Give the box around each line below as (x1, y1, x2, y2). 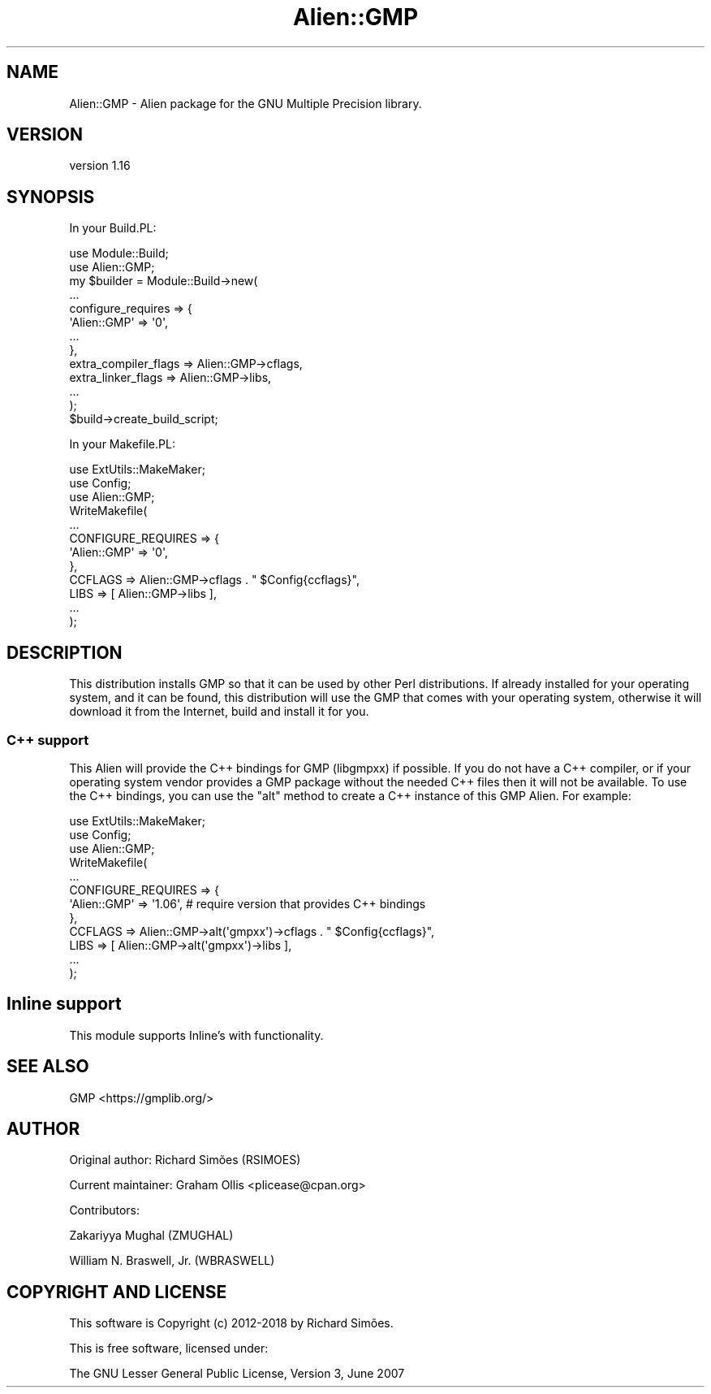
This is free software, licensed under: (69, 1341, 269, 1356)
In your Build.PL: (69, 221, 157, 236)
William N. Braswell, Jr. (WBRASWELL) (69, 1253, 275, 1268)
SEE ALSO (6, 1056, 89, 1077)
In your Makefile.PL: (69, 437, 175, 452)
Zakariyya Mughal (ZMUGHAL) (69, 1228, 234, 1243)
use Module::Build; (69, 246, 169, 261)
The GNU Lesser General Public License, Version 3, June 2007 (69, 1366, 405, 1381)
